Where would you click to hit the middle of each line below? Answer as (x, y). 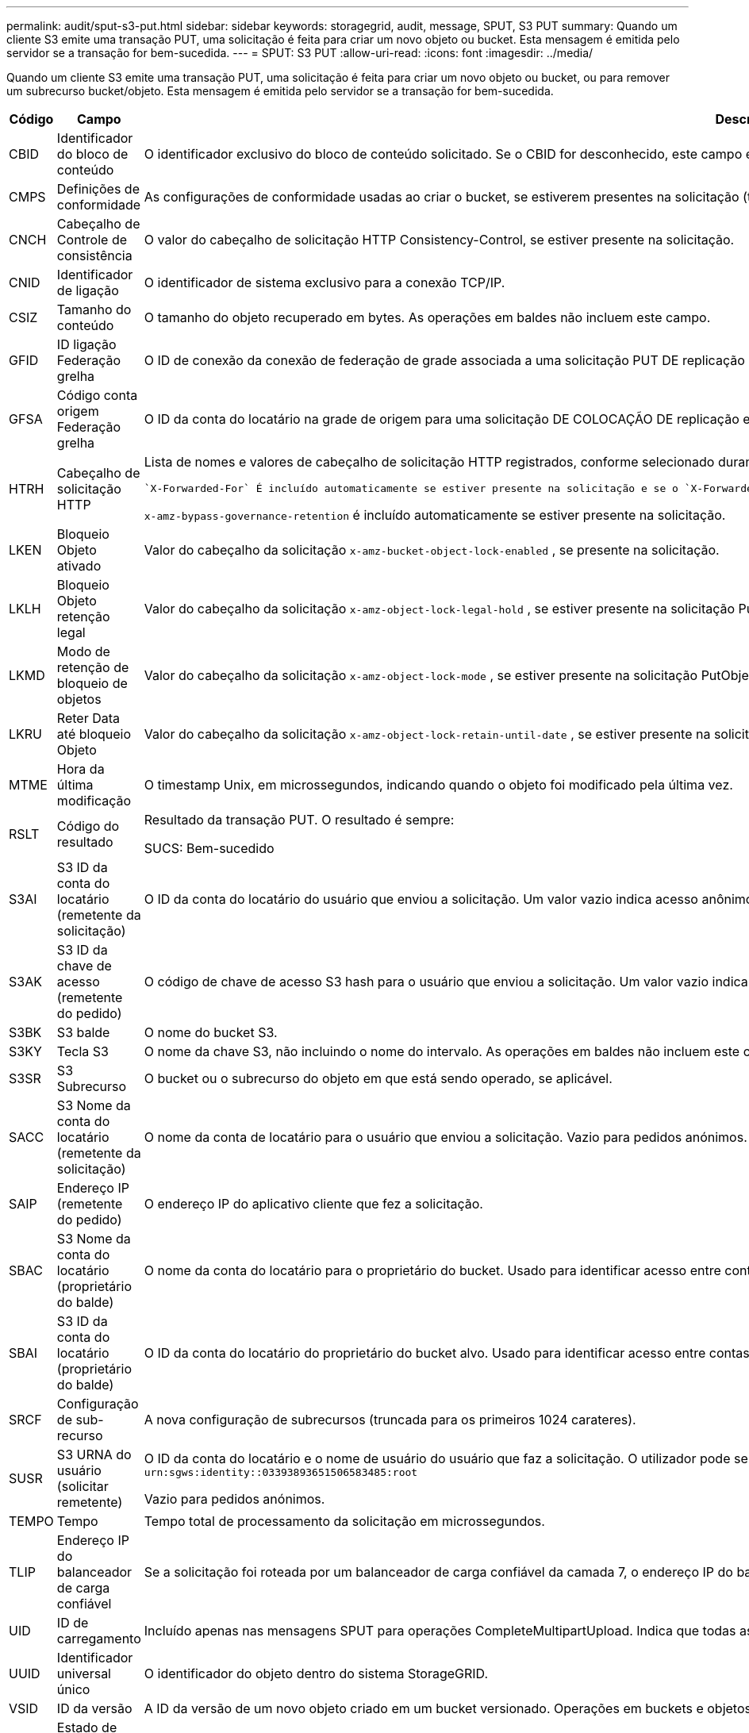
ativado (79, 566)
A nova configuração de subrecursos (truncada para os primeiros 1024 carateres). (390, 1420)
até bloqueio (94, 734)
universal (84, 1673)
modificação (94, 801)
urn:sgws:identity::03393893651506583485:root (281, 1472)
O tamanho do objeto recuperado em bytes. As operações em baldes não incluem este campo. (427, 317)
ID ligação (86, 344)
